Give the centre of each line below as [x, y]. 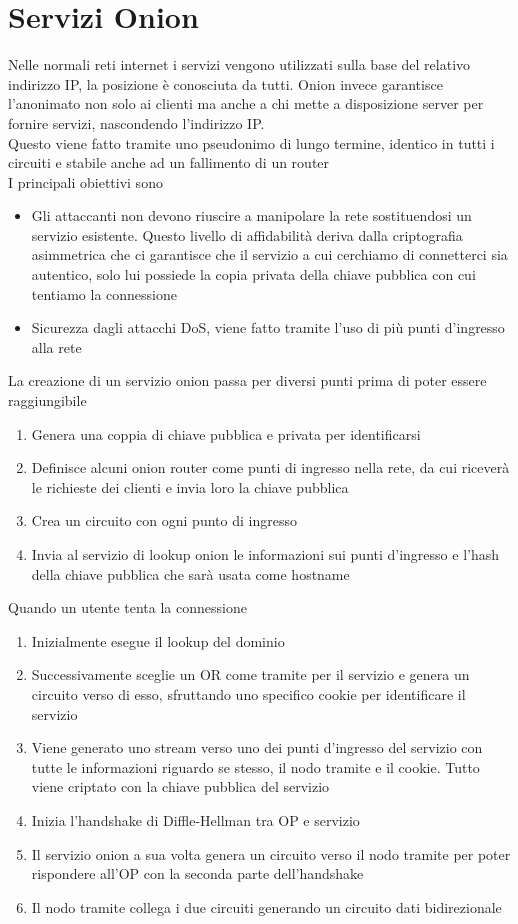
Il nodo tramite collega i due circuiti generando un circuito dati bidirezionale [266, 906]
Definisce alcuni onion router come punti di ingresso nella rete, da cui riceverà [270, 467]
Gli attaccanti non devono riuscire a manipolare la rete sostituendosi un [251, 215]
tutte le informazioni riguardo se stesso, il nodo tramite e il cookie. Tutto [255, 766]
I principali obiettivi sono [85, 181]
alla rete [56, 346]
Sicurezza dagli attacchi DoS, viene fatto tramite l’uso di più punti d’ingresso [268, 327]
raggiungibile [47, 400]
